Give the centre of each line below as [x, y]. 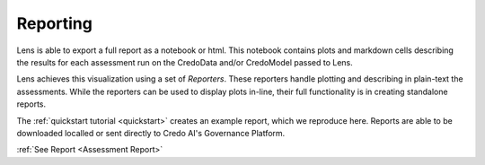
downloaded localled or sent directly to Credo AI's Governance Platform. [151, 133]
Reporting [55, 23]
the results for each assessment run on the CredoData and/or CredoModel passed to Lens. [185, 62]
